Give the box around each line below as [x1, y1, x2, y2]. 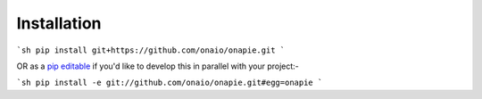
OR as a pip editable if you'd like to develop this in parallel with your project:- [16, 61, 299, 71]
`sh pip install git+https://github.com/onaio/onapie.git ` [16, 45, 286, 55]
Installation [16, 13, 102, 33]
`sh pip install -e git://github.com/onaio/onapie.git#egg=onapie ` [16, 78, 323, 88]
